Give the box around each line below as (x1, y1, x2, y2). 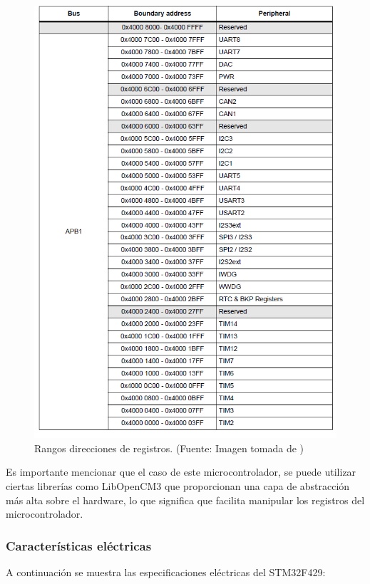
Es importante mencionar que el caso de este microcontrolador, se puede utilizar (6, 464, 356, 479)
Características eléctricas (6, 536, 152, 554)
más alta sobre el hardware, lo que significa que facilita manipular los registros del (6, 492, 365, 507)
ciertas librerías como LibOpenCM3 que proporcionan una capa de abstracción (6, 479, 350, 494)
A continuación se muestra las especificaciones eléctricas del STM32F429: (6, 565, 326, 580)
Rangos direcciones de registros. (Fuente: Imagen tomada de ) (34, 440, 304, 455)
